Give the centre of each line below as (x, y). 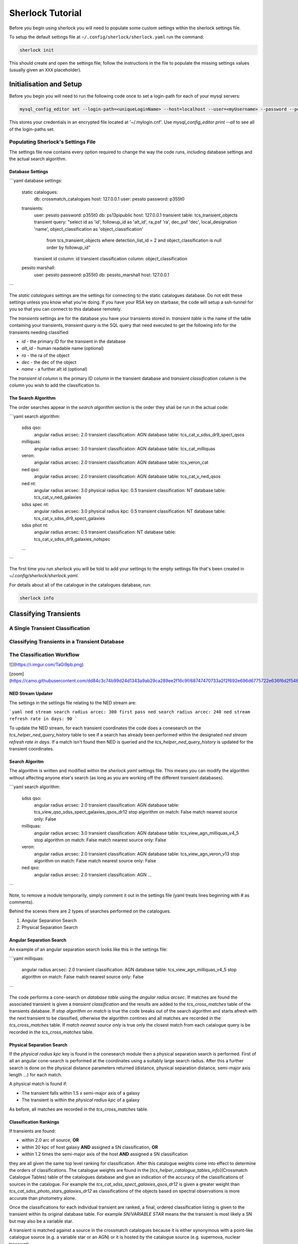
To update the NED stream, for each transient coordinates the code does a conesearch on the (105, 728)
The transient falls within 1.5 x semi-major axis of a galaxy (81, 1093)
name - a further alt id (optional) (55, 369)
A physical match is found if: (38, 1084)
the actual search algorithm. (38, 159)
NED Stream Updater (31, 694)
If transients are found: (33, 1131)
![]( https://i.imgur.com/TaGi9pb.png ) (46, 665)
